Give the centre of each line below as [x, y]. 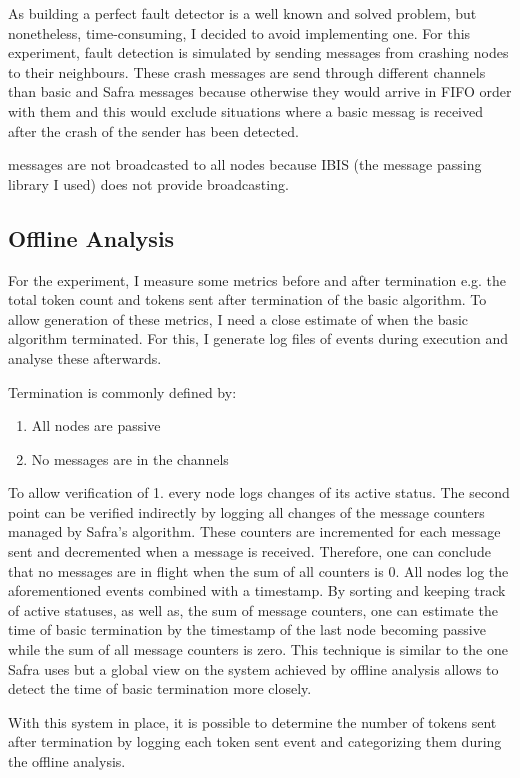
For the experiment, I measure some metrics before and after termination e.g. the [257, 279]
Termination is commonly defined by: [122, 391]
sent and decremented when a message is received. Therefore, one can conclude [249, 551]
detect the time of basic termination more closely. [160, 688]
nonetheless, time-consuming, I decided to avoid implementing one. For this [239, 32]
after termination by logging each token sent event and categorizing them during [255, 741]
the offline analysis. [67, 761]
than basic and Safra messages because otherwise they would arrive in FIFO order [260, 91]
